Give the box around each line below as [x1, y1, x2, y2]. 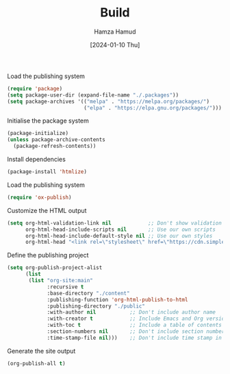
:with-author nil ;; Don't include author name [47, 309, 216, 316]
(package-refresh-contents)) [13, 142, 97, 150]
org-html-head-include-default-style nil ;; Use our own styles [25, 232, 213, 239]
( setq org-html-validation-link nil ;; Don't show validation [7, 219, 222, 227]
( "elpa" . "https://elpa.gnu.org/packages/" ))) [83, 104, 222, 111]
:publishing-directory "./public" [47, 303, 146, 310]
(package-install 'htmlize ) [7, 169, 88, 175]
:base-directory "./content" [47, 290, 130, 297]
